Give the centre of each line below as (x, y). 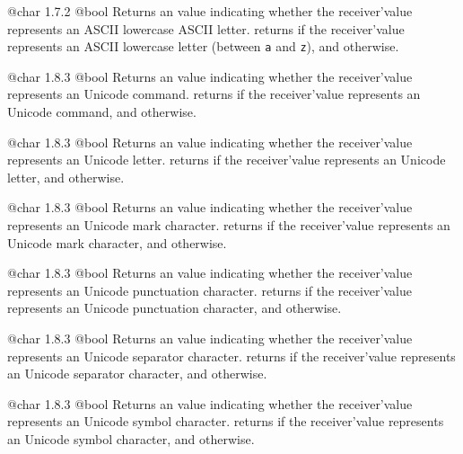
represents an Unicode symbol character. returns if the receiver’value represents (226, 421)
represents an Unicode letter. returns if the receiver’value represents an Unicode (227, 160)
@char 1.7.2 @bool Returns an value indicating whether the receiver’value (210, 11)
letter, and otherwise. (66, 177)
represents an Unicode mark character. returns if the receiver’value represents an (229, 225)
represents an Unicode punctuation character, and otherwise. (175, 308)
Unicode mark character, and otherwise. (117, 242)
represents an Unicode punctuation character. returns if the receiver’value (210, 290)
